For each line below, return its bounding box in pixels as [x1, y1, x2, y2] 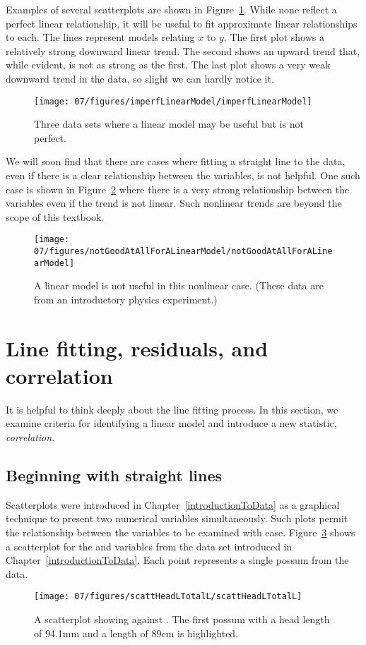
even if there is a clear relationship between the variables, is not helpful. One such [6, 168, 360, 182]
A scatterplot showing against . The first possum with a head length [34, 612, 330, 627]
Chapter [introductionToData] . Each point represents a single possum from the [6, 553, 349, 567]
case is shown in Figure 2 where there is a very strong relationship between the [6, 181, 350, 196]
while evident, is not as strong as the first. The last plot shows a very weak [6, 57, 331, 72]
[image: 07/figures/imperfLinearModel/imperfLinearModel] [34, 96, 312, 107]
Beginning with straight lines [6, 464, 223, 486]
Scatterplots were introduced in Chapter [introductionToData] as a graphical [6, 497, 340, 512]
